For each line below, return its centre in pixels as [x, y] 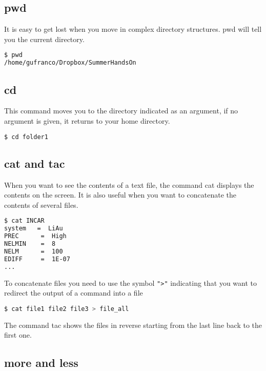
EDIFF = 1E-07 [37, 259]
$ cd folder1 [26, 137]
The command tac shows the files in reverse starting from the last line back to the [133, 325]
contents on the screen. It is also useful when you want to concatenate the [120, 195]
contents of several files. [41, 204]
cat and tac [35, 163]
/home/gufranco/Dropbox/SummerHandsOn [70, 63]
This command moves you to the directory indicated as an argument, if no [121, 111]
